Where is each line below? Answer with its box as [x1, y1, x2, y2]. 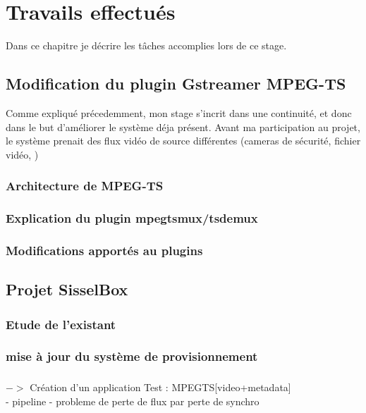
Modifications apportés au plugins [6, 241, 203, 259]
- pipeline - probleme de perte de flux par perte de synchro [6, 393, 260, 408]
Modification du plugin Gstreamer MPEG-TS [6, 73, 346, 94]
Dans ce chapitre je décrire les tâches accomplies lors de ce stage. [6, 38, 287, 53]
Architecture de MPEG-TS [6, 177, 164, 195]
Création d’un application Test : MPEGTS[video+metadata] [30, 380, 291, 395]
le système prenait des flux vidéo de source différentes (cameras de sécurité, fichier [6, 133, 361, 148]
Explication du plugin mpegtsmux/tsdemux [6, 209, 258, 227]
